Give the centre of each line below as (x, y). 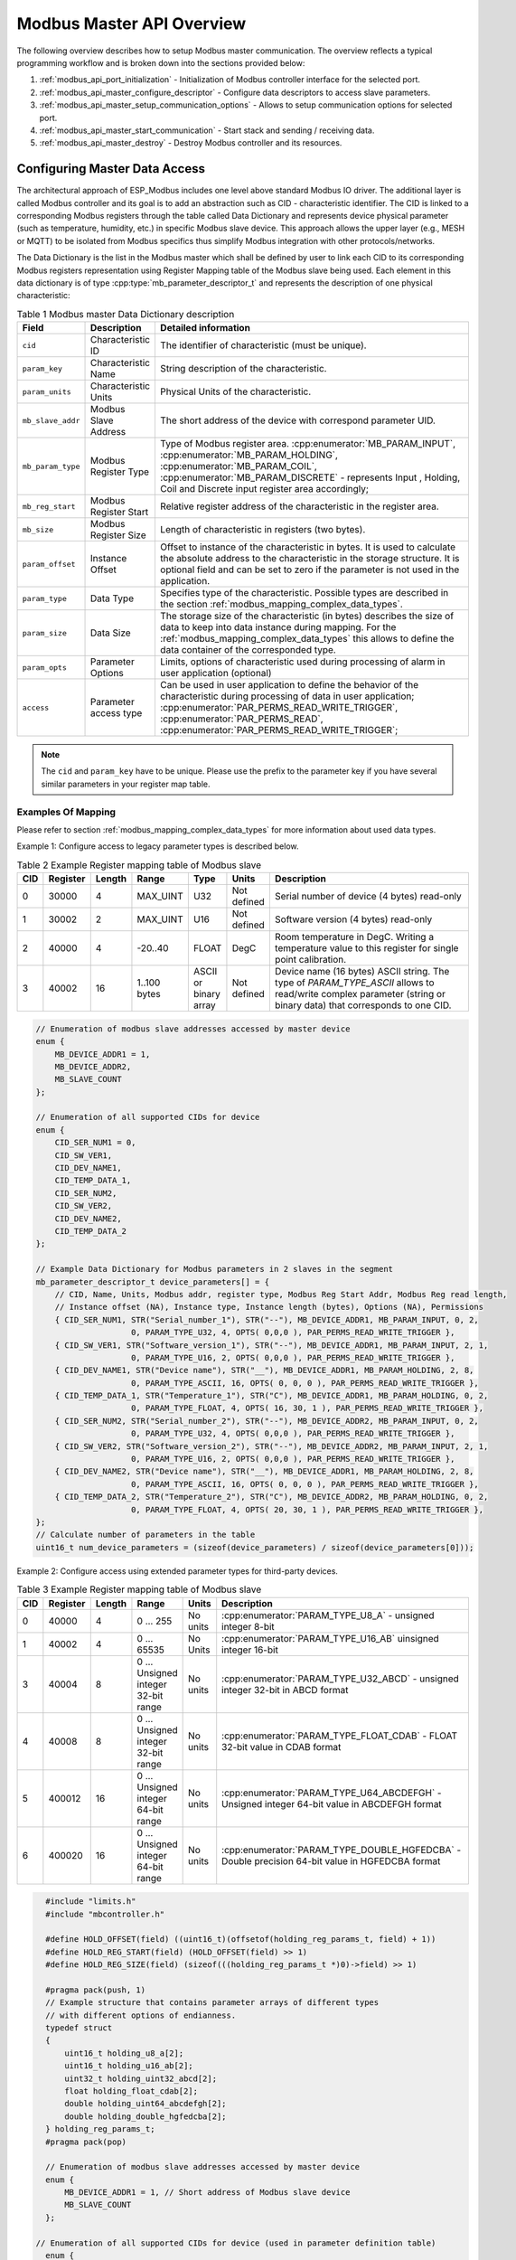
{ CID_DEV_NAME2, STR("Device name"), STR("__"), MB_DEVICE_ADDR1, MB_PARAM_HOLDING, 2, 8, (264, 1472)
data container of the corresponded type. (248, 650)
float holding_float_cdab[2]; (131, 2091)
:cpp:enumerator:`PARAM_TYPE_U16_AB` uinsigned (331, 1638)
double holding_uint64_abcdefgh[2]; (145, 2104)
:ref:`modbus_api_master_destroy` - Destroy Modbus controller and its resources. (191, 143)
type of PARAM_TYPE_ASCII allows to (354, 983)
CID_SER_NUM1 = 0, (95, 1143)
